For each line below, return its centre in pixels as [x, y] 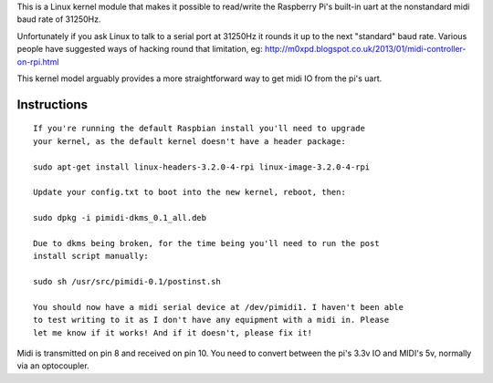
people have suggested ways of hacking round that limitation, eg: [140, 49]
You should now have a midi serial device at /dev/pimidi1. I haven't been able [219, 307]
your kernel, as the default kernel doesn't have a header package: [189, 141]
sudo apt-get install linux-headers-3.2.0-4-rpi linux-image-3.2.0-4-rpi [202, 167]
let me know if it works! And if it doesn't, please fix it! [173, 332]
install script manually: [91, 256]
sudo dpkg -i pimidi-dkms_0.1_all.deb [120, 218]
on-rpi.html [38, 62]
